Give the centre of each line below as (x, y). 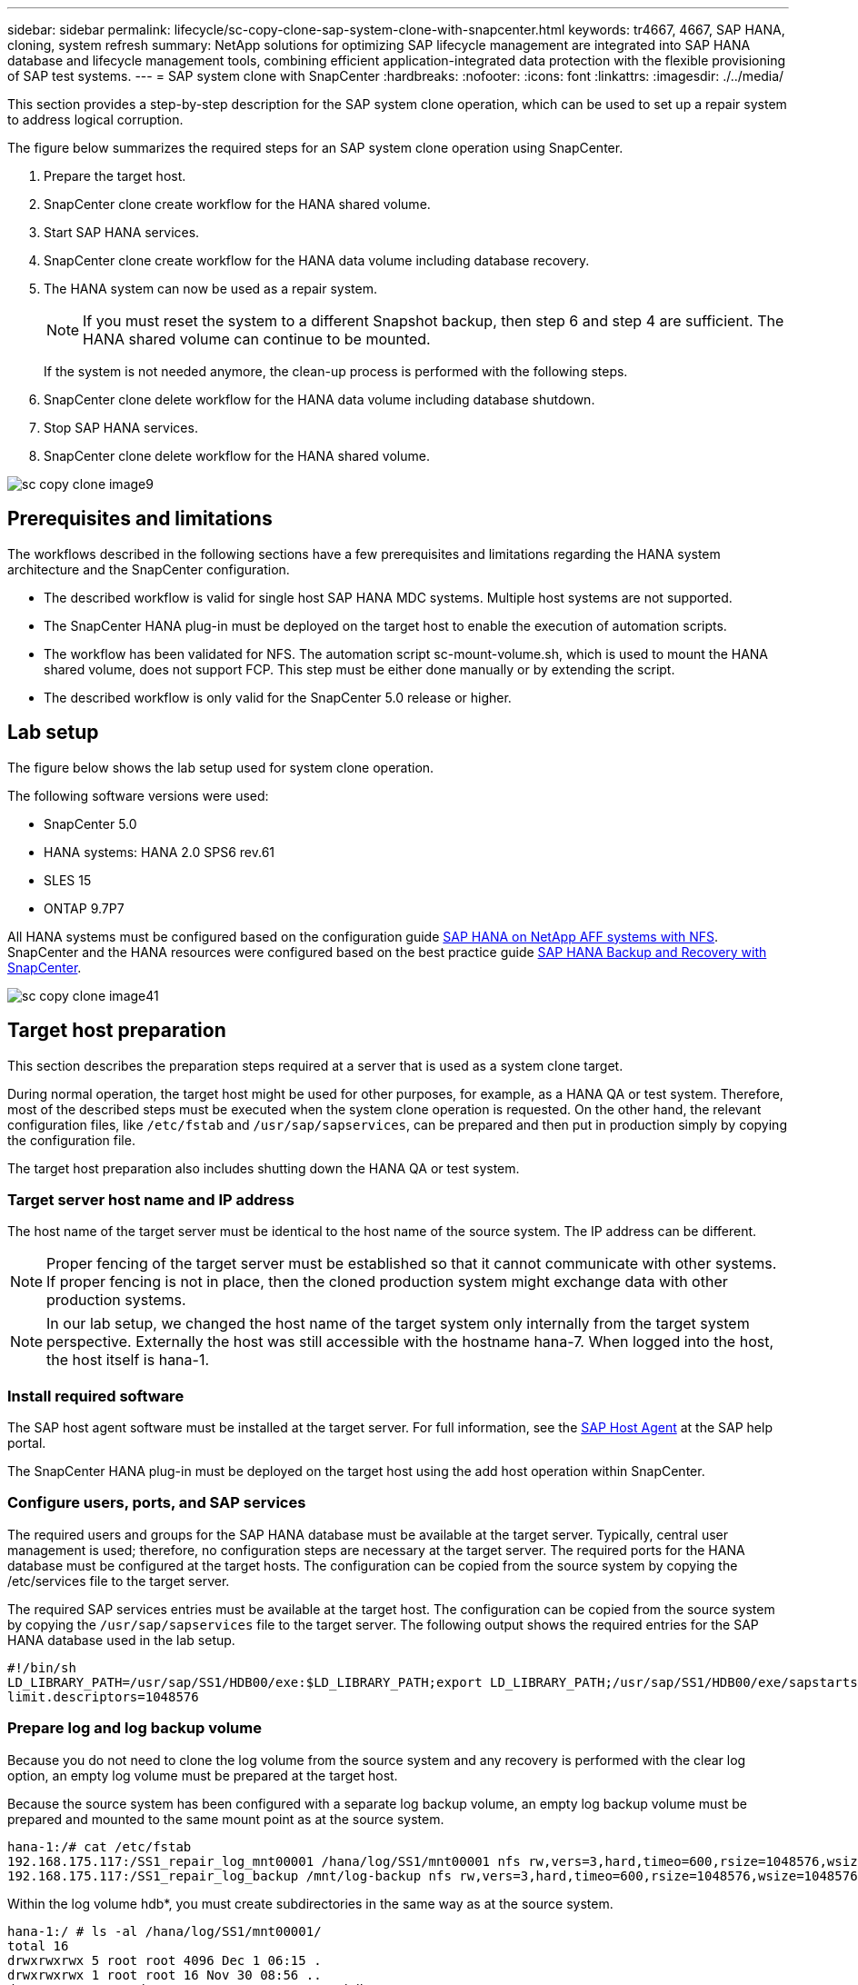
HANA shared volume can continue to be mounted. (257, 339)
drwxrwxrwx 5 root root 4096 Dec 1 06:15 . (165, 1960)
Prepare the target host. (115, 176)
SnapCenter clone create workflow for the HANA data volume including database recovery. (317, 260)
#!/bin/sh (42, 1667)
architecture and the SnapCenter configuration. (149, 569)
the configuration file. (71, 1140)
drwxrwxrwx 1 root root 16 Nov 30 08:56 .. (165, 1975)
